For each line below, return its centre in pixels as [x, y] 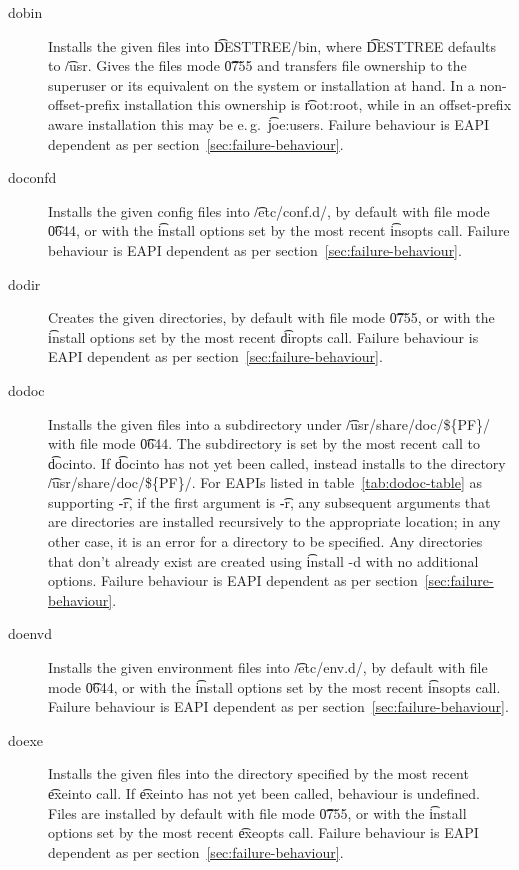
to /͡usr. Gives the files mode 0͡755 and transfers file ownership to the [257, 65]
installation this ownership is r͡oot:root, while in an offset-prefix [318, 104]
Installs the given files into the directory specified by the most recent [258, 773]
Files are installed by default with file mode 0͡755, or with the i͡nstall [257, 812]
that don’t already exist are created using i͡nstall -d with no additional [263, 560]
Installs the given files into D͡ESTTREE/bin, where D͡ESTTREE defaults [272, 45]
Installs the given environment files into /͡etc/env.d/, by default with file [268, 667]
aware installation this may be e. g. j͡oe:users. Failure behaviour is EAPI [268, 123]
